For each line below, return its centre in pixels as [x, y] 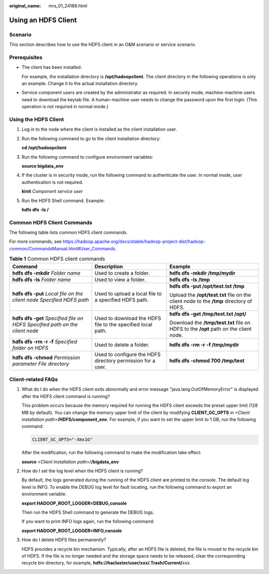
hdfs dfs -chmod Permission [46, 358]
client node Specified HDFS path [51, 300]
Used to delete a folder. [122, 345]
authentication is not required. [53, 182]
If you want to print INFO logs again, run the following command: [88, 522]
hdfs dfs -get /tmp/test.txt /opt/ [208, 314]
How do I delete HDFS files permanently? [64, 540]
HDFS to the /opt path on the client [210, 329]
